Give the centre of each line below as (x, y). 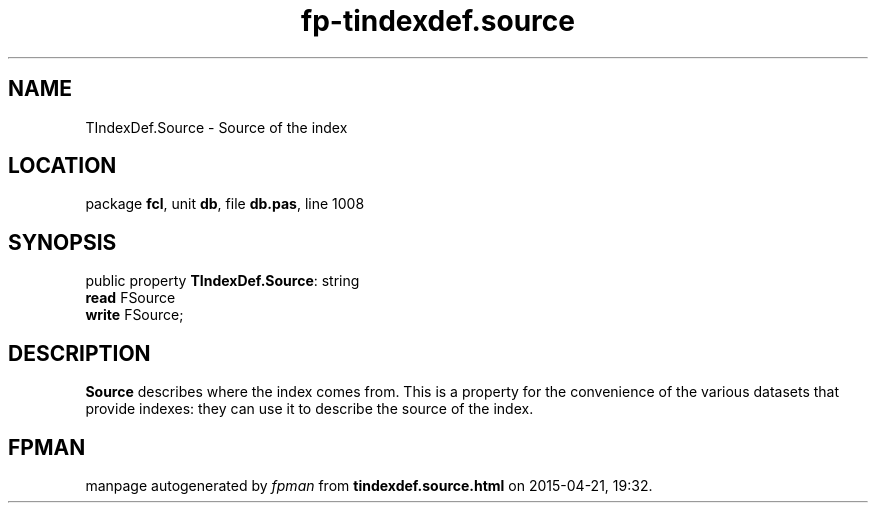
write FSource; (134, 315)
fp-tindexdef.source (437, 21)
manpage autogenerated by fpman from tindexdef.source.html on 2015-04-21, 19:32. (369, 485)
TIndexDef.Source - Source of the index (216, 127)
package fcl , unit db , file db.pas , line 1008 (225, 204)
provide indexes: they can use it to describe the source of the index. (309, 409)
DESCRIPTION (79, 353)
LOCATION (62, 166)
